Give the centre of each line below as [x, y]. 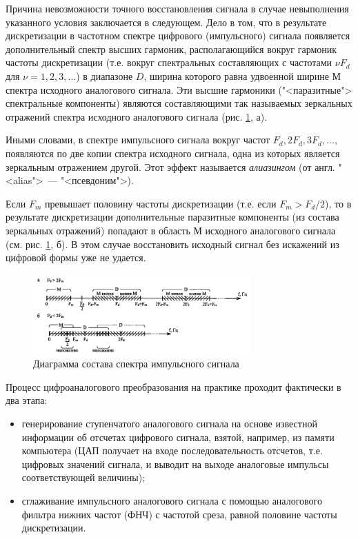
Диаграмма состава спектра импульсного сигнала [136, 364]
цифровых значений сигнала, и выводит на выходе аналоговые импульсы [175, 464]
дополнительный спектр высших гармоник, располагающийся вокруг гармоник [171, 49]
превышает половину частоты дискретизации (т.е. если [160, 203]
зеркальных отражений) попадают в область [98, 230]
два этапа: [27, 400]
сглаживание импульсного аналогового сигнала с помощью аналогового [172, 500]
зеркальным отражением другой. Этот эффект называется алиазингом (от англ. [170, 166]
